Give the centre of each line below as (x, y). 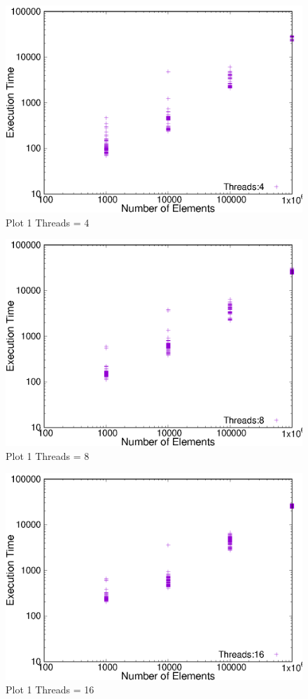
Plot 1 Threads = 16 (50, 690)
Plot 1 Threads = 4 (48, 222)
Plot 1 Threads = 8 (48, 455)
